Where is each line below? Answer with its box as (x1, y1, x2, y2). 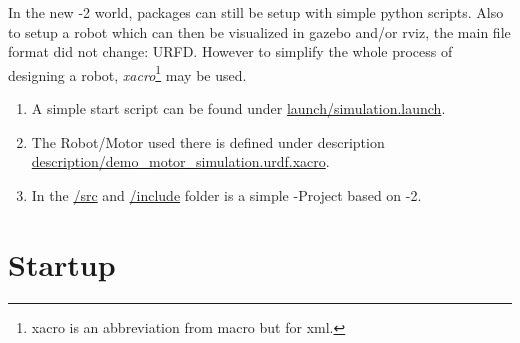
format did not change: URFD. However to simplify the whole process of (8, 41, 453, 62)
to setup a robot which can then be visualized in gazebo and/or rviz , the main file (8, 21, 511, 42)
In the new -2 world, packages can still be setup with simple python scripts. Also (8, 2, 504, 22)
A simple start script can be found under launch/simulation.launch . (31, 98, 446, 119)
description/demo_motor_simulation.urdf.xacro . (31, 151, 330, 172)
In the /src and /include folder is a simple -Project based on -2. (31, 184, 422, 205)
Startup (8, 243, 116, 284)
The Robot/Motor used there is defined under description (31, 131, 385, 152)
